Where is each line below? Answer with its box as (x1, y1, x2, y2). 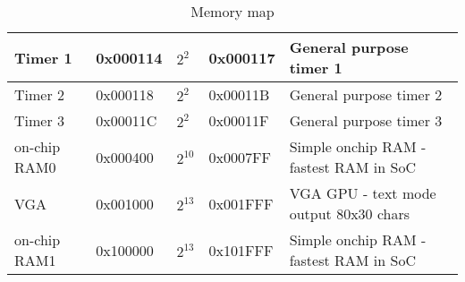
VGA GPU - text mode (289, 183, 436, 203)
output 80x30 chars (289, 203, 410, 224)
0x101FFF (208, 239, 274, 261)
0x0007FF (208, 146, 271, 167)
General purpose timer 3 (289, 110, 443, 131)
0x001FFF (208, 192, 274, 214)
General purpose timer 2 (289, 84, 443, 105)
